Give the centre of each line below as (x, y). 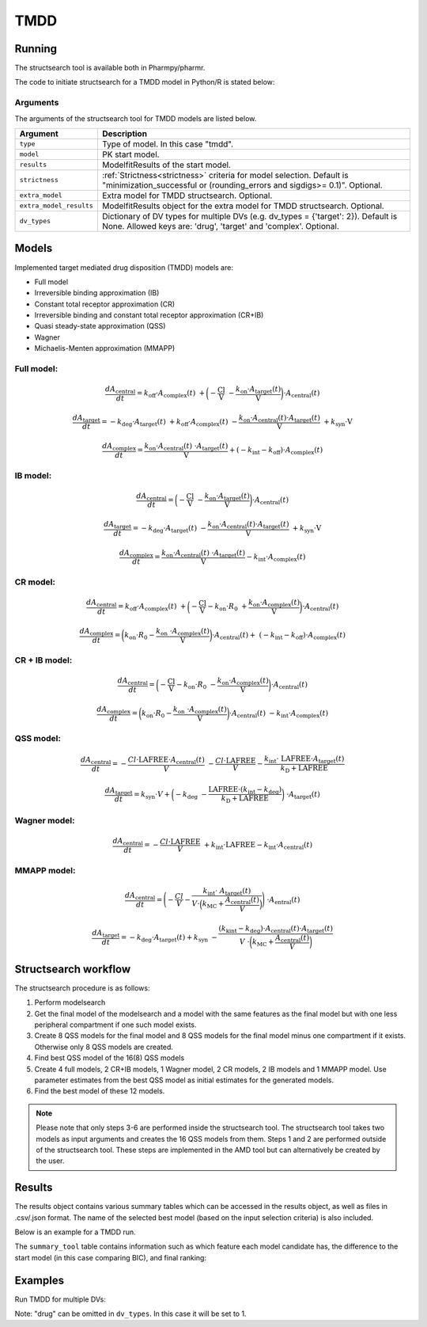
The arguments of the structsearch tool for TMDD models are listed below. (136, 118)
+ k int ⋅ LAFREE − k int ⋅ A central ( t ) (258, 846)
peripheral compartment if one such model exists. (115, 1025)
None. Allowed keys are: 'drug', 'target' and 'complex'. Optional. (220, 226)
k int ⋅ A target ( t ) (227, 892)
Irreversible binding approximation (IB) (97, 293)
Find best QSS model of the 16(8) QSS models (110, 1058)
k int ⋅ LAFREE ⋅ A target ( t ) (304, 760)
